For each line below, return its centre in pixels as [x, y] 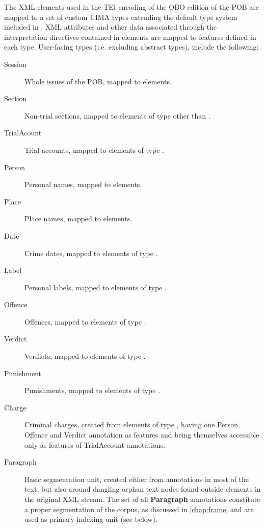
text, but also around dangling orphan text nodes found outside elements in [143, 489]
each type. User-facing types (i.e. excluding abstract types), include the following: [131, 47]
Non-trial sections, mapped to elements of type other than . [117, 115]
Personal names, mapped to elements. [83, 184]
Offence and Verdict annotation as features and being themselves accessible [142, 435]
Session [15, 64]
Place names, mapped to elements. [78, 219]
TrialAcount [23, 133]
